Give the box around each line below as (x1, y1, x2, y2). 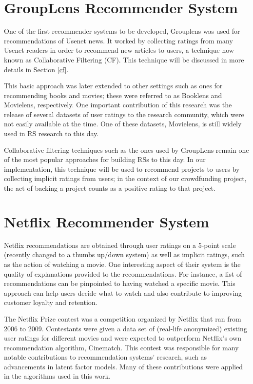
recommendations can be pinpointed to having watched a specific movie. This (4, 278, 235, 288)
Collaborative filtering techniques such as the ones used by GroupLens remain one (4, 144, 249, 155)
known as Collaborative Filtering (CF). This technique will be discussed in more (4, 54, 244, 64)
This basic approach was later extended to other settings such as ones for (4, 81, 223, 91)
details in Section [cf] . (4, 64, 69, 74)
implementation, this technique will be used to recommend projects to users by (4, 163, 240, 174)
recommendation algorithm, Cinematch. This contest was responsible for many (4, 342, 239, 352)
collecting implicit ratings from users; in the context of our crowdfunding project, (4, 173, 247, 183)
